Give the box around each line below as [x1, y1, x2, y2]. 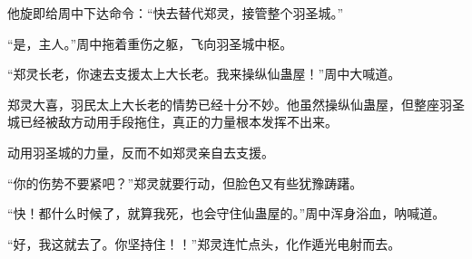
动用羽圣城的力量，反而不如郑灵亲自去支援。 [7, 142, 274, 161]
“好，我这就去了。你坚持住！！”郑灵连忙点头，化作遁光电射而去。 [7, 234, 401, 253]
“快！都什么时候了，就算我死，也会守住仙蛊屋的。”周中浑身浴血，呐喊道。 [7, 204, 446, 223]
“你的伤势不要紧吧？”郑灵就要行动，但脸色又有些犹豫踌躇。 [7, 173, 363, 192]
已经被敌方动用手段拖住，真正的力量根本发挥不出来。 [19, 112, 338, 131]
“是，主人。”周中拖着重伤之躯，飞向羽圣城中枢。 [7, 34, 293, 53]
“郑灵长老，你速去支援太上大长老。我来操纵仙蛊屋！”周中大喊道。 [7, 64, 401, 83]
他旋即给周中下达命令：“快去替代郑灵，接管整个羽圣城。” [7, 4, 344, 22]
